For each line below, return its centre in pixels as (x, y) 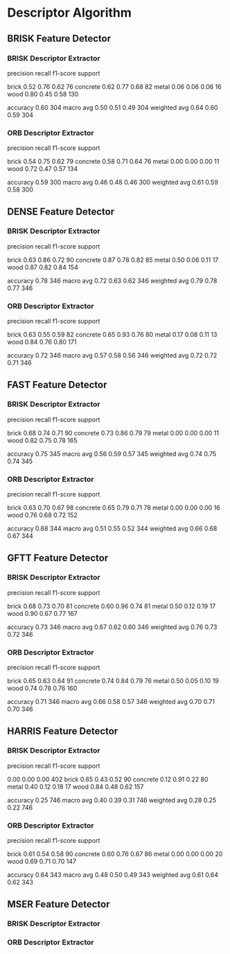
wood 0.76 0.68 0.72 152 (42, 515)
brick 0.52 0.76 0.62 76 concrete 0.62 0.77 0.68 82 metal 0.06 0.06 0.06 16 (114, 86)
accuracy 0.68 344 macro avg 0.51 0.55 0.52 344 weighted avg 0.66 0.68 (112, 528)
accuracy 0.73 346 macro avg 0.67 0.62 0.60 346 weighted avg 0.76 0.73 (112, 627)
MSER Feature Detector (59, 904)
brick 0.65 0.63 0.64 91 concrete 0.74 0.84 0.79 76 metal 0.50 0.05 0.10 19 (113, 681)
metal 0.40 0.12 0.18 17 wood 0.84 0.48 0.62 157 (76, 787)
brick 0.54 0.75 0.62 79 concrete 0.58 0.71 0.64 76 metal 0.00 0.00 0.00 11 (113, 162)
